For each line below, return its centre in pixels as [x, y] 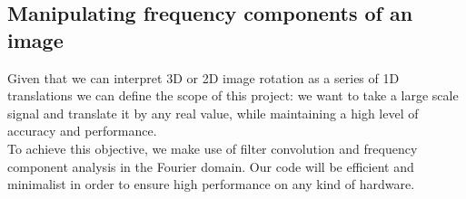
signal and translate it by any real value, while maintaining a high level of [213, 113]
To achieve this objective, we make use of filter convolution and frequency [213, 148]
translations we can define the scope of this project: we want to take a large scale [233, 95]
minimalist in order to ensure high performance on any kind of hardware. [211, 184]
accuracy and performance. [82, 131]
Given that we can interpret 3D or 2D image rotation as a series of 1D [203, 77]
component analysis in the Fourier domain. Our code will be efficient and [211, 166]
